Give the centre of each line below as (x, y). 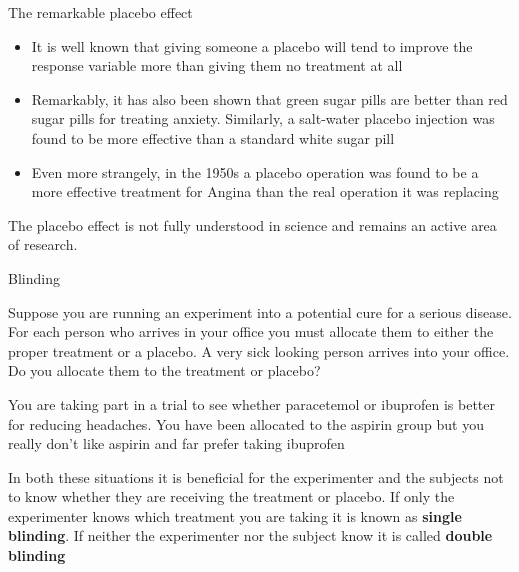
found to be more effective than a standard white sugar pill (213, 137)
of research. (43, 244)
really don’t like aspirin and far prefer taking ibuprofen (176, 443)
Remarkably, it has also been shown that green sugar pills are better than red (269, 98)
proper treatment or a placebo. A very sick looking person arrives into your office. (259, 350)
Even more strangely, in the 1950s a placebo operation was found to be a (255, 171)
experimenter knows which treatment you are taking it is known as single (235, 515)
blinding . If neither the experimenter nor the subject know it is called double (250, 535)
